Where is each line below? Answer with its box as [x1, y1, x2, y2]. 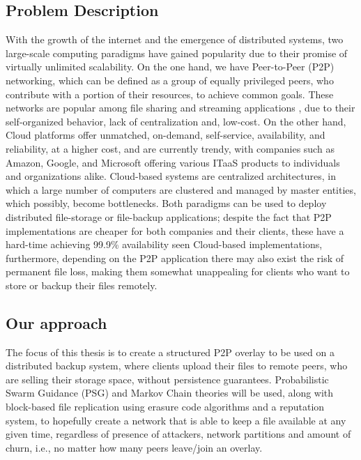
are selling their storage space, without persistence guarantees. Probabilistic [6, 371, 329, 386]
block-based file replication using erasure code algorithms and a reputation [6, 399, 325, 414]
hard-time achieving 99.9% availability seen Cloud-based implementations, [6, 237, 323, 252]
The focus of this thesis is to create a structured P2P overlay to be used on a [6, 344, 335, 359]
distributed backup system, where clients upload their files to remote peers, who [6, 358, 348, 373]
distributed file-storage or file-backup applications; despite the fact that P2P [6, 209, 332, 224]
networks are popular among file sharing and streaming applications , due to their [6, 100, 355, 115]
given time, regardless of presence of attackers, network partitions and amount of [6, 427, 351, 441]
